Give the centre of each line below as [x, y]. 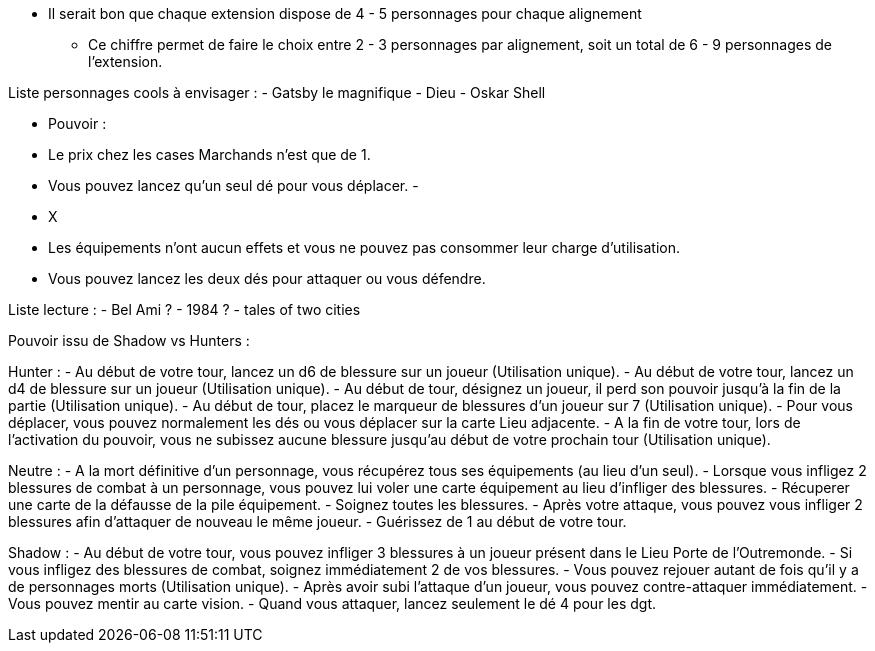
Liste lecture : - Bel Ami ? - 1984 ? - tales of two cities [184, 309]
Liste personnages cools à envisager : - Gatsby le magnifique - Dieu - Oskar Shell [277, 92]
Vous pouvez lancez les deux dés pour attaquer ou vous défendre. [267, 278]
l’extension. [125, 61]
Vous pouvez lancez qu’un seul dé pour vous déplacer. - [233, 185]
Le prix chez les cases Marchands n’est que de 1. [209, 154]
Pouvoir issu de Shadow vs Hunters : [129, 340]
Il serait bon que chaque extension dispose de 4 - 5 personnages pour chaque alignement [345, 13]
